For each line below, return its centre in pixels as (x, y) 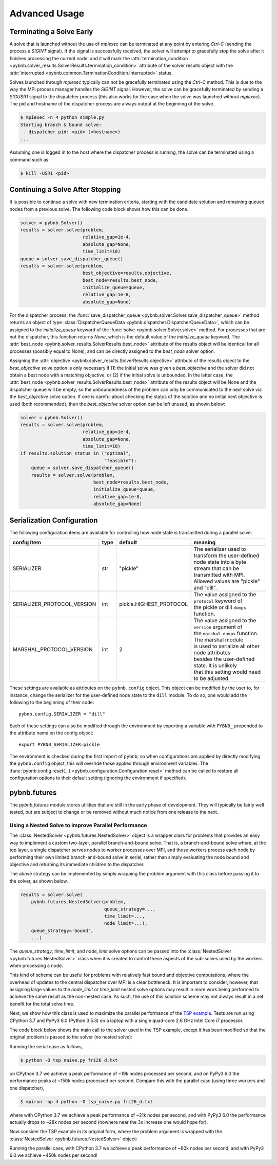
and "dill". (205, 588)
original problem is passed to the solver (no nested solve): (71, 1037)
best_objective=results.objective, (127, 273)
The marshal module (219, 640)
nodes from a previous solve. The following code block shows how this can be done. (99, 209)
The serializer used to (220, 549)
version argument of (218, 627)
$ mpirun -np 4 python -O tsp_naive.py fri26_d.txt (87, 1101)
